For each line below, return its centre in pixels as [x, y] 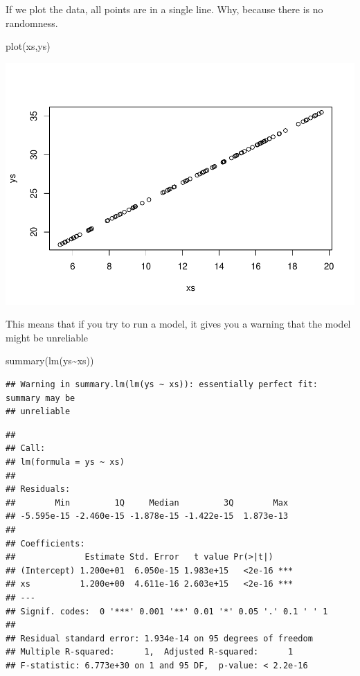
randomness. [32, 23]
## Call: [26, 448]
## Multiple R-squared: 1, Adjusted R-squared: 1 [150, 652]
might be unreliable [47, 337]
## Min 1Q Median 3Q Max [147, 502]
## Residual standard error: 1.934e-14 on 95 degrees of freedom [159, 638]
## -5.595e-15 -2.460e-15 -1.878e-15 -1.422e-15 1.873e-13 [147, 516]
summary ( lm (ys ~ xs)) [50, 361]
